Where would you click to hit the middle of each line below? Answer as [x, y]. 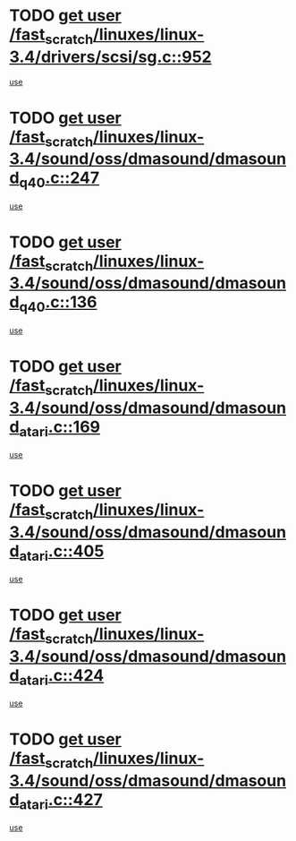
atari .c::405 [62, 553]
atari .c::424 [62, 677]
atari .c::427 [61, 801]
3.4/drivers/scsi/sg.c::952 [110, 57]
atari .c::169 [60, 428]
